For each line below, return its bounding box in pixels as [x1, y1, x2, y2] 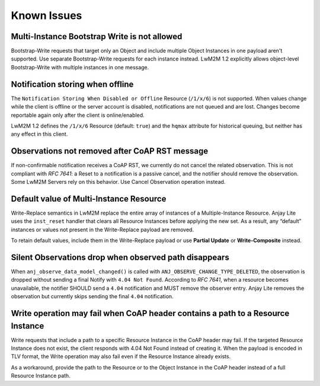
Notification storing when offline [11, 79, 134, 89]
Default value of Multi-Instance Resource [11, 193, 167, 204]
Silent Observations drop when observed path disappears [11, 252, 229, 262]
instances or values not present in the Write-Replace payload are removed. [11, 226, 194, 233]
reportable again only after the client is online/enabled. [11, 111, 145, 119]
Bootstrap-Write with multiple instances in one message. [11, 63, 149, 71]
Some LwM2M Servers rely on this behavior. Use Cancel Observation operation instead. [11, 178, 226, 185]
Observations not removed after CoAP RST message [11, 146, 209, 157]
